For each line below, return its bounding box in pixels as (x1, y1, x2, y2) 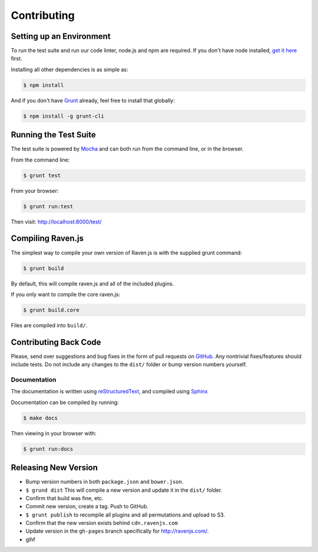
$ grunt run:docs (23, 445, 74, 452)
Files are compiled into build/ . (11, 321, 88, 328)
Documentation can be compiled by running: (11, 399, 119, 406)
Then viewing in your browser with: (11, 429, 97, 436)
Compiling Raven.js (11, 234, 84, 244)
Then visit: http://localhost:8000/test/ (11, 218, 102, 225)
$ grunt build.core (23, 307, 79, 313)
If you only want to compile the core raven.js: (11, 291, 121, 298)
